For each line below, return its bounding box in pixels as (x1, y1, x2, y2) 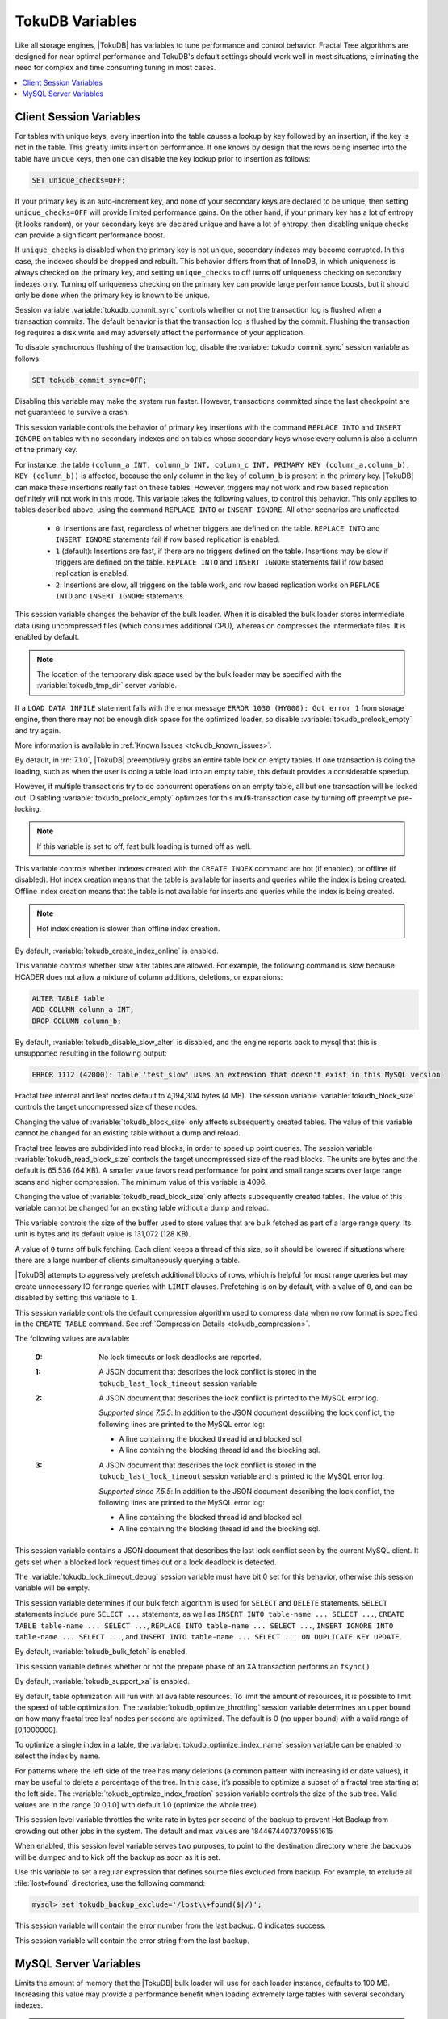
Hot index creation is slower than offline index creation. (36, 923, 220, 933)
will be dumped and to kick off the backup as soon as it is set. (15, 1852, 221, 1862)
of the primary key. (15, 445, 78, 455)
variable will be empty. (15, 1583, 90, 1593)
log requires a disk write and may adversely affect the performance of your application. (15, 328, 306, 338)
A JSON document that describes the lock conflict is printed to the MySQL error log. (98, 1393, 379, 1403)
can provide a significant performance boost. (15, 230, 165, 240)
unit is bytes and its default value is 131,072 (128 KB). (15, 1229, 191, 1239)
